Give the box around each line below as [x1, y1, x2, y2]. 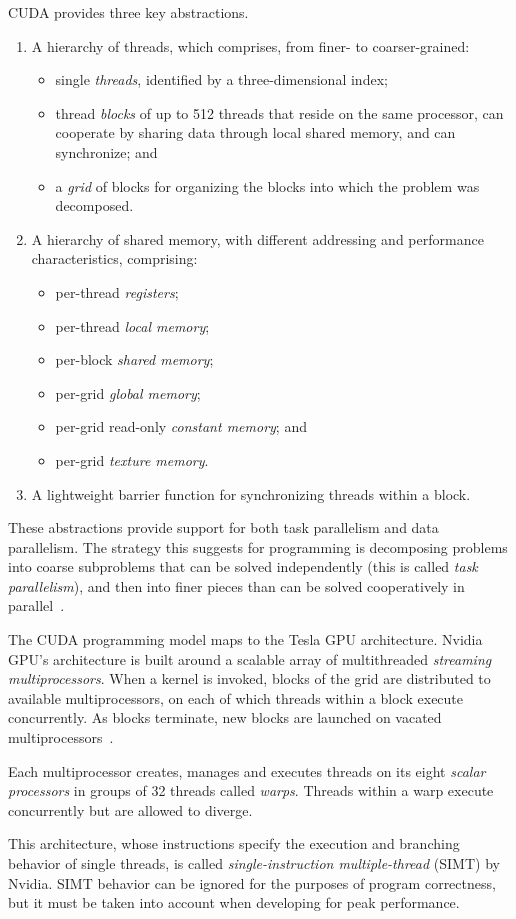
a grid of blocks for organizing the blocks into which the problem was [55, 175, 480, 196]
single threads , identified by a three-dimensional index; [55, 69, 388, 90]
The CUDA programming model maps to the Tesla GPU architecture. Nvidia [8, 629, 483, 650]
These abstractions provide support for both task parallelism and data [8, 517, 439, 538]
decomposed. [55, 195, 134, 216]
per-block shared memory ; [55, 349, 214, 370]
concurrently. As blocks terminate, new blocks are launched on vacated [8, 707, 442, 728]
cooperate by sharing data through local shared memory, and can [55, 122, 456, 143]
